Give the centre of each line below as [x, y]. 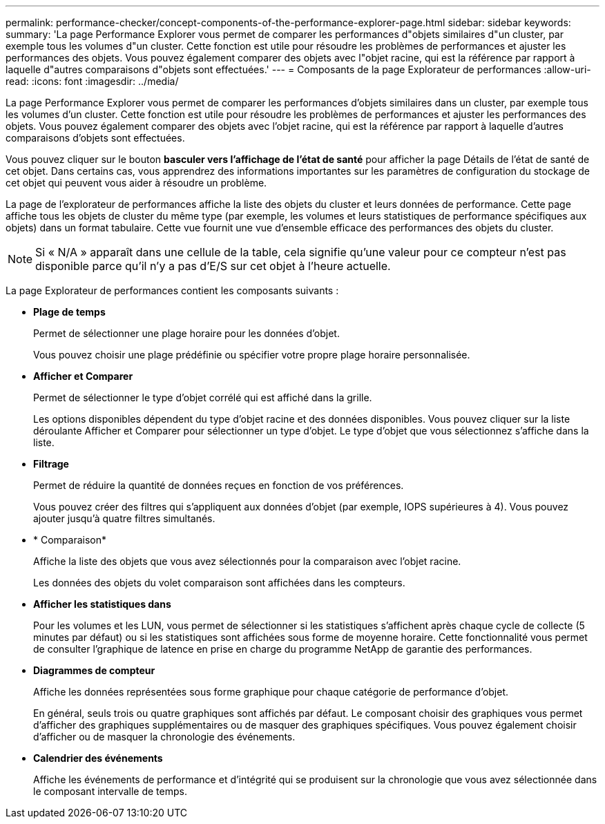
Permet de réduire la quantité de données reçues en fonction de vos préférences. [219, 485]
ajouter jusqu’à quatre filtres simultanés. [124, 518]
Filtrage [51, 464]
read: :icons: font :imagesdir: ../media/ [92, 81]
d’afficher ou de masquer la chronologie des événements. [164, 737]
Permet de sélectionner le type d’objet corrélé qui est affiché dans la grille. [203, 397]
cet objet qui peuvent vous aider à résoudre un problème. [136, 183]
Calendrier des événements [98, 758]
